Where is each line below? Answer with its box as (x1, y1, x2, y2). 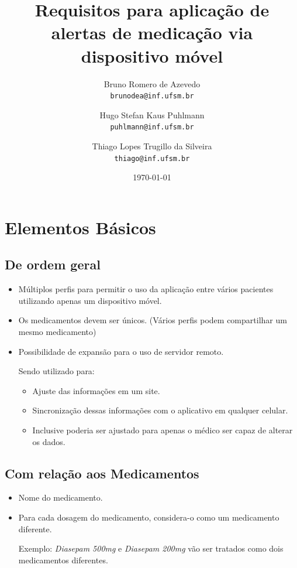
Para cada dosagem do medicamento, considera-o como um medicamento (18, 511, 279, 523)
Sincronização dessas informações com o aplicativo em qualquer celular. (32, 404, 288, 416)
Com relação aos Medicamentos (5, 464, 199, 482)
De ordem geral (5, 255, 101, 273)
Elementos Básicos (5, 215, 156, 239)
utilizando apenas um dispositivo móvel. (18, 294, 162, 306)
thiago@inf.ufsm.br (114, 154, 190, 163)
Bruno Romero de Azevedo (103, 77, 201, 90)
